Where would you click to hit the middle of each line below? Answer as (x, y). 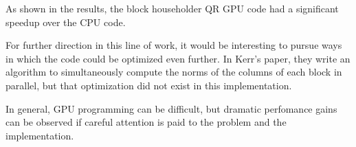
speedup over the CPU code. (66, 22)
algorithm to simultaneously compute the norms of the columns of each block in (174, 72)
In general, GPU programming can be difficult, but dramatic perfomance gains (171, 108)
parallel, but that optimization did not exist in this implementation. (149, 85)
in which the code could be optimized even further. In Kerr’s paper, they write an (178, 58)
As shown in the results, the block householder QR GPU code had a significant (172, 8)
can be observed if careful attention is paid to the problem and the (146, 122)
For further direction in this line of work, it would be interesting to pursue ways (174, 45)
